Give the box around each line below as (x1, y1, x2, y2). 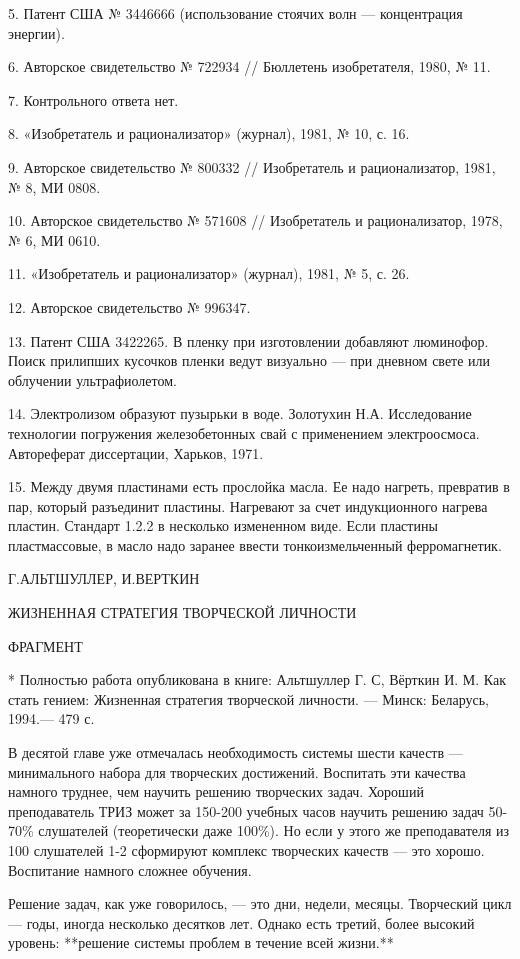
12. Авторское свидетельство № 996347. (8, 296, 251, 317)
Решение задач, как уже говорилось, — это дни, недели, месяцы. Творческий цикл (8, 893, 512, 914)
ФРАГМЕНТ (8, 635, 83, 656)
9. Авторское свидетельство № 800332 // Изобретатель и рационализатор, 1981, (8, 156, 496, 177)
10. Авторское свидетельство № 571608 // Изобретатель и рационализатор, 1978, (8, 210, 503, 231)
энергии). (8, 22, 65, 43)
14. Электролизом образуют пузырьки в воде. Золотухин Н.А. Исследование (8, 403, 472, 424)
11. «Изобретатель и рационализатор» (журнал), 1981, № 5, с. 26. (8, 263, 410, 284)
